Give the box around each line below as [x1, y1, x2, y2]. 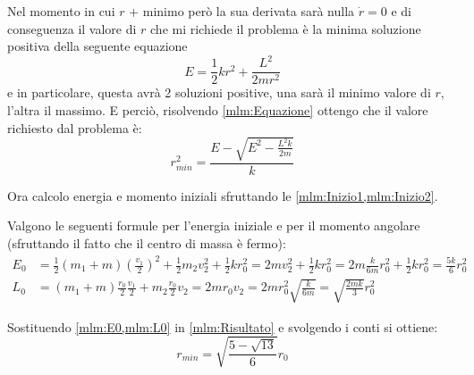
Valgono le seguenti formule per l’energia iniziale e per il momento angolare [7, 216, 420, 235]
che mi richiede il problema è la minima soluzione [150, 19, 421, 37]
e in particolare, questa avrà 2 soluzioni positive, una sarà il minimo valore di [7, 83, 431, 102]
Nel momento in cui [7, 2, 115, 20]
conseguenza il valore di [7, 19, 137, 37]
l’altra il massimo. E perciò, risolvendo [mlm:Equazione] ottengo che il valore [7, 100, 428, 119]
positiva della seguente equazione [7, 37, 188, 55]
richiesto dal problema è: [7, 118, 142, 137]
